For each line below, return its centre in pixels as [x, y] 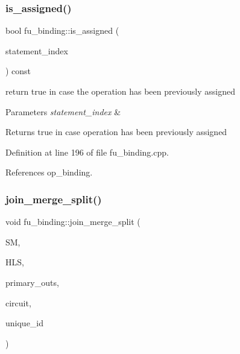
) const [18, 71]
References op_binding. [49, 172]
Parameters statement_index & [63, 111]
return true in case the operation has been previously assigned [120, 91]
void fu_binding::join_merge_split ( [73, 222]
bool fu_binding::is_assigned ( [62, 30]
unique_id [25, 323]
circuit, [18, 302]
